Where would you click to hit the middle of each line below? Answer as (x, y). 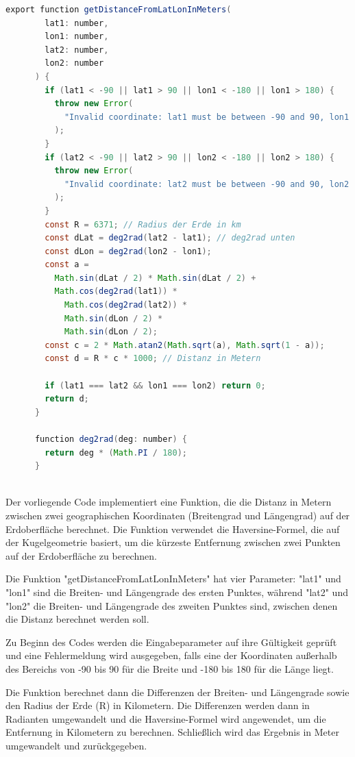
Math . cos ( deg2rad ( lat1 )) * (116, 291)
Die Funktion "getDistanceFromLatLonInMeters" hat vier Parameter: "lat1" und (173, 579)
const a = (67, 265)
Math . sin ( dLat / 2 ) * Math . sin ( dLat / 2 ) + (155, 278)
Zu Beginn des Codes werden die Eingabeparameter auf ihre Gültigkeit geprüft (171, 642)
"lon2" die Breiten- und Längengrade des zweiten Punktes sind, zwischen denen (172, 605)
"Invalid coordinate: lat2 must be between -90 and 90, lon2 (207, 184)
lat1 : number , (77, 23)
